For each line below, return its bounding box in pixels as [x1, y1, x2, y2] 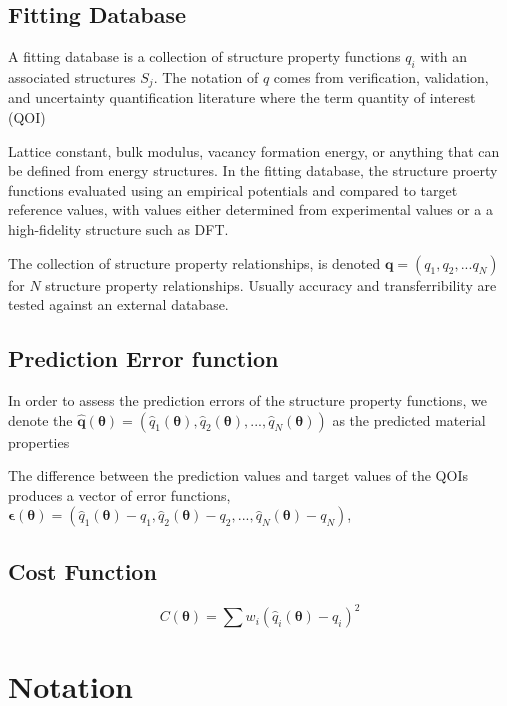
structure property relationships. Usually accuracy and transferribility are [45, 274, 497, 295]
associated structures [8, 67, 136, 87]
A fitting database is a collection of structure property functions [8, 46, 401, 67]
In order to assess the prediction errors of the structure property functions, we [8, 390, 487, 410]
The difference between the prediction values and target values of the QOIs [8, 465, 468, 486]
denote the [8, 409, 73, 430]
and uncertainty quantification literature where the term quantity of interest [8, 87, 476, 108]
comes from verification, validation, [273, 67, 489, 87]
